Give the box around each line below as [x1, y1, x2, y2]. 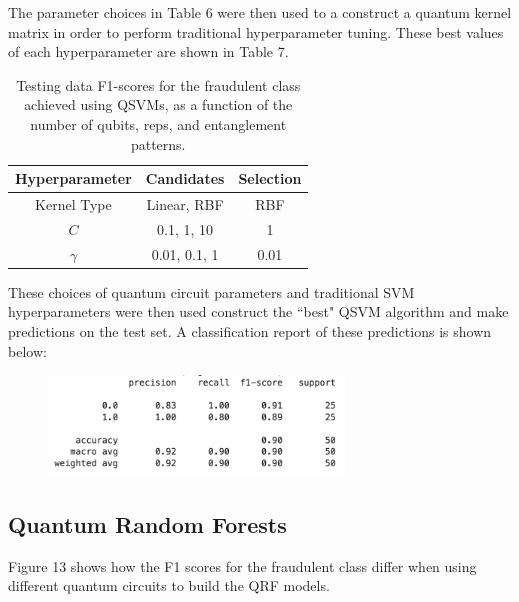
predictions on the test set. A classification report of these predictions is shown [8, 320, 492, 341]
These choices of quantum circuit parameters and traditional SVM [8, 281, 415, 302]
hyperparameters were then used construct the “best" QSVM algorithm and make [8, 301, 509, 322]
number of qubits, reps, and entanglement [30, 113, 287, 134]
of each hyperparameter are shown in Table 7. [8, 41, 289, 62]
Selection [238, 168, 302, 189]
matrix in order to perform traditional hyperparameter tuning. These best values [8, 21, 504, 42]
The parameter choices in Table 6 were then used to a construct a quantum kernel [8, 2, 512, 22]
